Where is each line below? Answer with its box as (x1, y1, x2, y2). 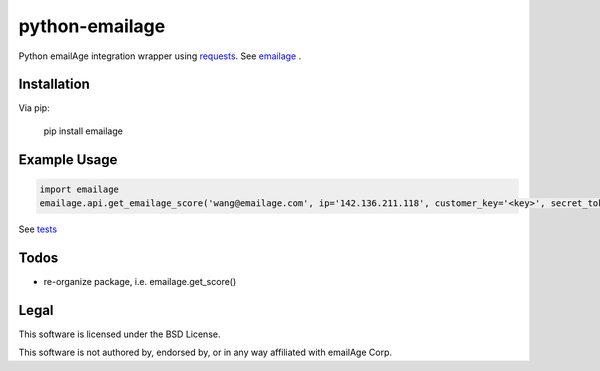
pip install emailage (43, 125, 124, 137)
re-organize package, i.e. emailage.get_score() (43, 276, 237, 288)
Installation (18, 76, 90, 93)
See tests (18, 223, 58, 235)
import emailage (39, 183, 120, 195)
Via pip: (18, 102, 50, 114)
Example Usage (18, 151, 118, 168)
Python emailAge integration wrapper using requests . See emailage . (18, 50, 302, 62)
